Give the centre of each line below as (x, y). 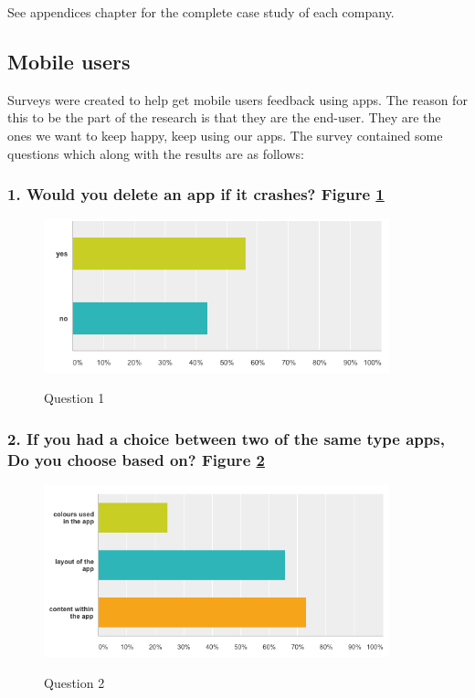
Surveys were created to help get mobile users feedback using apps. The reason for (237, 99)
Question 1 (74, 398)
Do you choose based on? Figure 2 (136, 459)
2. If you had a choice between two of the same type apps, (226, 438)
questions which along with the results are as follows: (156, 153)
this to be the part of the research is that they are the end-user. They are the (224, 117)
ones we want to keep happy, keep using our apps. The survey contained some (225, 135)
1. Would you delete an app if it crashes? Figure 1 (196, 194)
